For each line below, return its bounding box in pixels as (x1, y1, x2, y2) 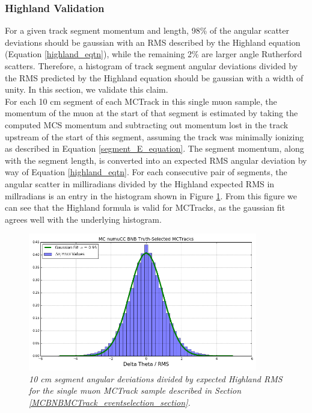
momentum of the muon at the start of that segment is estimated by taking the (5, 107, 298, 119)
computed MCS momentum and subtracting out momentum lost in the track (5, 118, 289, 131)
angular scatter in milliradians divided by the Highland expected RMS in (5, 177, 275, 190)
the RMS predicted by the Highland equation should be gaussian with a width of (5, 71, 304, 84)
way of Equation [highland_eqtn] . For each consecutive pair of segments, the (5, 166, 287, 178)
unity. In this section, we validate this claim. (5, 83, 168, 96)
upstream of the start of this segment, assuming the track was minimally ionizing (5, 130, 304, 143)
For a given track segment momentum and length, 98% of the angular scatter (5, 24, 289, 37)
